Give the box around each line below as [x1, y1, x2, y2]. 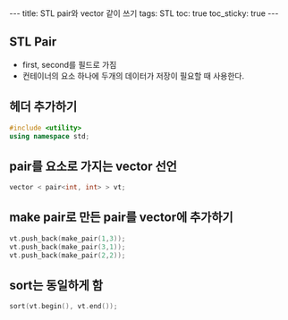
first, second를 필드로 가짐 [21, 59, 117, 70]
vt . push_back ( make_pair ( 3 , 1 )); [9, 242, 126, 251]
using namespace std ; [9, 131, 90, 140]
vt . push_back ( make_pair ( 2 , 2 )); [9, 250, 126, 260]
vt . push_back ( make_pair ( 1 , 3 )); [9, 234, 126, 243]
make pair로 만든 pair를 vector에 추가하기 [9, 210, 234, 225]
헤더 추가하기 [9, 99, 78, 114]
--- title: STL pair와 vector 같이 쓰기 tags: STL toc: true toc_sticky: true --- [9, 8, 279, 19]
